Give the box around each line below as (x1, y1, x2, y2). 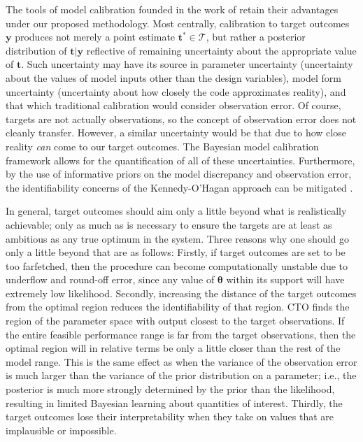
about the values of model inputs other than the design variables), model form (6, 70, 341, 85)
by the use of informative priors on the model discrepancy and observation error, (6, 166, 352, 181)
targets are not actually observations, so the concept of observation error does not (6, 111, 357, 126)
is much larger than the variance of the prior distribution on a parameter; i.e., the (6, 368, 357, 383)
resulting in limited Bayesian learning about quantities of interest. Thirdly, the (6, 395, 343, 410)
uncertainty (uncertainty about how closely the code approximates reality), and (6, 84, 346, 99)
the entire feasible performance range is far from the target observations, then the (6, 327, 356, 341)
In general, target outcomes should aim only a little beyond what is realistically (6, 204, 347, 218)
